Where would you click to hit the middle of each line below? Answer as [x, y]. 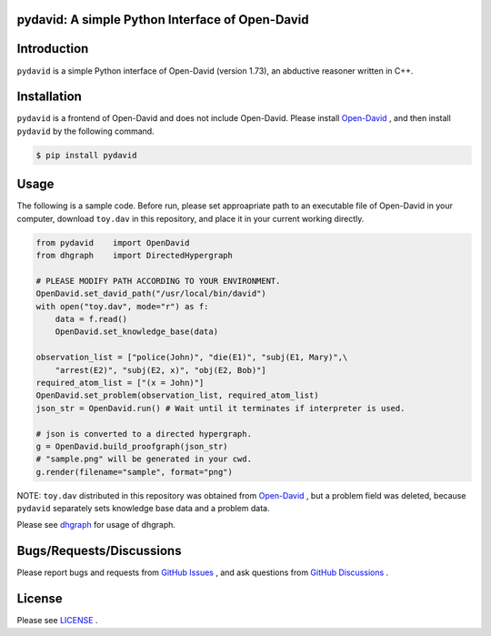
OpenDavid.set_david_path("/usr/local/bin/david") [151, 294]
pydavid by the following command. [85, 131]
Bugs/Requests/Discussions [99, 551]
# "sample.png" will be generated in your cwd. [144, 459]
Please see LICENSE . [57, 621]
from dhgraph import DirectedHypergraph [135, 256]
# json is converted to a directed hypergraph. [144, 434]
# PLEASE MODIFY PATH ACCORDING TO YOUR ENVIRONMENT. [158, 281]
